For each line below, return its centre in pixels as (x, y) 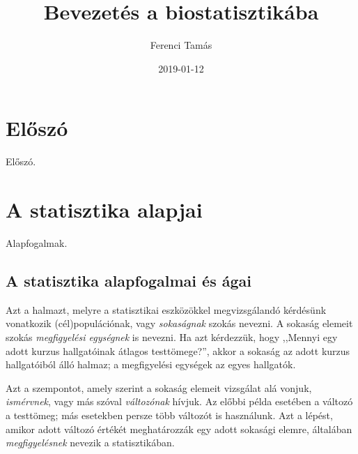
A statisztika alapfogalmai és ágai (129, 280)
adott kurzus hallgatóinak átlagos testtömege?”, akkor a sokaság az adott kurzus (178, 350)
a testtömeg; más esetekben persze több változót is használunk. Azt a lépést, (169, 415)
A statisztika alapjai (104, 210)
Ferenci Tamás (181, 45)
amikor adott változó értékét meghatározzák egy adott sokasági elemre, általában (179, 429)
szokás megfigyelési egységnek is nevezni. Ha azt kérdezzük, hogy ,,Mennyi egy (172, 336)
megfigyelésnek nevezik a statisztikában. (90, 442)
